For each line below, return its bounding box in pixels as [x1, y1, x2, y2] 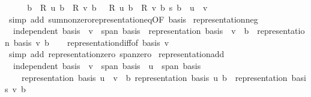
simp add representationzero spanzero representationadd [8, 48, 225, 60]
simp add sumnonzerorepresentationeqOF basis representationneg [8, 12, 258, 25]
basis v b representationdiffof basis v [13, 36, 169, 48]
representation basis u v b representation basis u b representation [21, 71, 288, 83]
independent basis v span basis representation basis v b [13, 24, 249, 37]
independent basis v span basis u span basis [13, 59, 201, 71]
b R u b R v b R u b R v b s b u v [27, 1, 208, 13]
